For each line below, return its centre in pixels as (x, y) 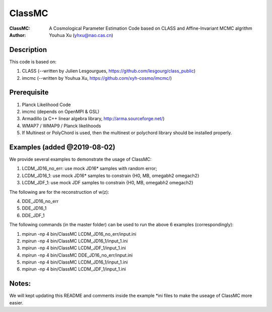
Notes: (20, 283)
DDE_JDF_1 (33, 215)
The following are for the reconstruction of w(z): (59, 192)
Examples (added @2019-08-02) (62, 147)
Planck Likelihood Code (46, 105)
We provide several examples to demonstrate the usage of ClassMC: (81, 159)
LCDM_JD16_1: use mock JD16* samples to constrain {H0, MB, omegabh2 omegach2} (111, 175)
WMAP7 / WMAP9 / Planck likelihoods (61, 126)
